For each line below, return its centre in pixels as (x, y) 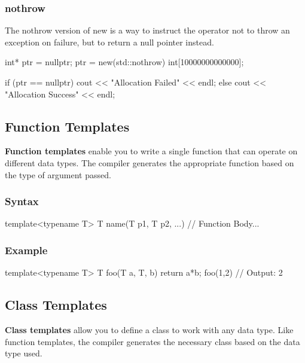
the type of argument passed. (58, 174)
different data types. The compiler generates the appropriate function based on (150, 162)
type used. (24, 353)
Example (26, 250)
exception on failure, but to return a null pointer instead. (109, 42)
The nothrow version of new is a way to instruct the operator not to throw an (147, 30)
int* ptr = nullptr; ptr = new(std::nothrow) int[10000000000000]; (124, 62)
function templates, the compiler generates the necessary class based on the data (152, 341)
